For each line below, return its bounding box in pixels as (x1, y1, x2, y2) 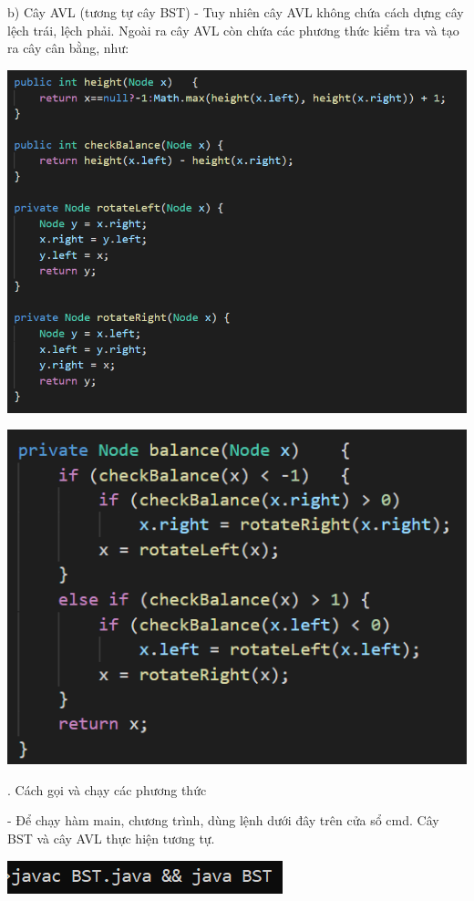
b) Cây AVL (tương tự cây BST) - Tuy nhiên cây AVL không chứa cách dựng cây (7, 3, 464, 21)
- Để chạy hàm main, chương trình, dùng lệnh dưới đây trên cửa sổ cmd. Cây (7, 811, 439, 830)
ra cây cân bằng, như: (7, 38, 129, 57)
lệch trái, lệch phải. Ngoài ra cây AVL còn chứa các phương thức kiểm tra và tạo (7, 20, 459, 39)
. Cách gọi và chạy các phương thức (7, 780, 207, 799)
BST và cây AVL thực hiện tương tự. (7, 829, 215, 847)
